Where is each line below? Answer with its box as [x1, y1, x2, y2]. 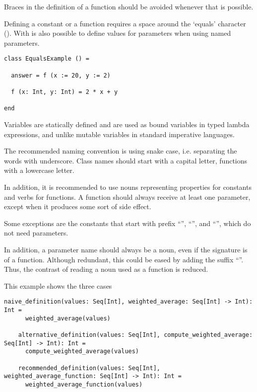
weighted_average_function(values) [25, 381, 143, 388]
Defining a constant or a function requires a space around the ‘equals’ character [4, 18, 246, 28]
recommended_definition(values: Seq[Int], [18, 364, 160, 372]
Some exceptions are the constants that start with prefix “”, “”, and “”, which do [4, 218, 251, 228]
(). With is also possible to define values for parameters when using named [4, 28, 231, 38]
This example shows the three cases [4, 280, 112, 291]
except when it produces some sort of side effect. [4, 201, 151, 212]
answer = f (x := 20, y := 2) [11, 72, 111, 79]
